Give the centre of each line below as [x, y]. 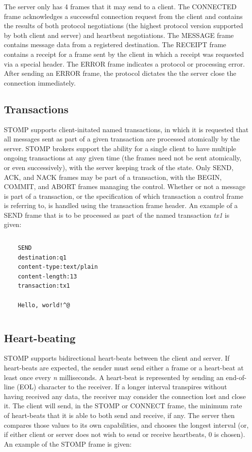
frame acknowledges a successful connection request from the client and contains [123, 16]
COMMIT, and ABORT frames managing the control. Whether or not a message [125, 186]
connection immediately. [40, 82]
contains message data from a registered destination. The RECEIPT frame [115, 44]
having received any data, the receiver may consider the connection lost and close [125, 396]
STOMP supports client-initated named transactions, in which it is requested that [126, 129]
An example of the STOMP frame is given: [68, 443]
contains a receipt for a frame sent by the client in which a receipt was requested [124, 54]
